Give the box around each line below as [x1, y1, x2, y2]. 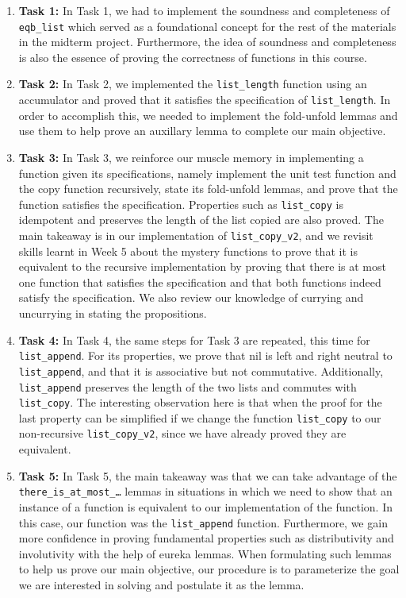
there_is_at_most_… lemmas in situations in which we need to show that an [18, 483, 393, 500]
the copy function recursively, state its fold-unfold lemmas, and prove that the [18, 180, 398, 197]
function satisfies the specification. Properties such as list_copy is [18, 195, 343, 212]
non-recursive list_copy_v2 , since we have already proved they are [18, 425, 347, 442]
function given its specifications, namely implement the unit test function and [18, 164, 396, 181]
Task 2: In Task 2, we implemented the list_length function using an [18, 75, 367, 92]
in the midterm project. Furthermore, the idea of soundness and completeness [18, 33, 396, 50]
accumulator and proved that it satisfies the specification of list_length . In [18, 91, 391, 108]
